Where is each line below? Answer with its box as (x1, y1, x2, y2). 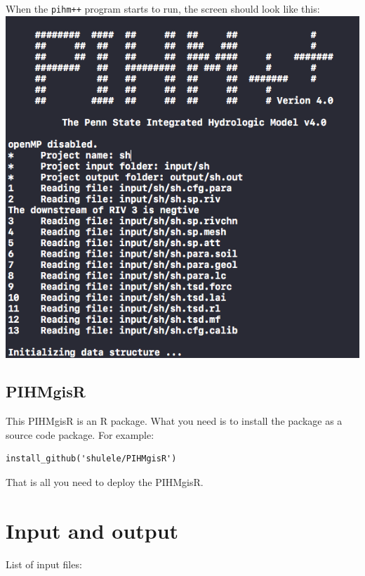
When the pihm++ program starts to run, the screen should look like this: (6, 1, 320, 15)
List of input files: (6, 556, 82, 571)
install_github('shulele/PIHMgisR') (6, 454, 177, 464)
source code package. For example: (6, 427, 154, 442)
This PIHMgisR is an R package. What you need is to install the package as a (6, 414, 343, 428)
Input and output (6, 516, 179, 544)
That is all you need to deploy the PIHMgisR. (6, 475, 204, 489)
